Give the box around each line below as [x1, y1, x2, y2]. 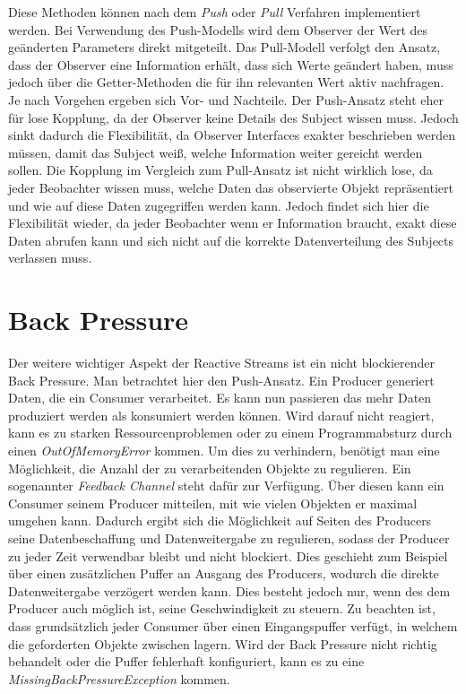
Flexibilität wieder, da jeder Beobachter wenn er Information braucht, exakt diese [8, 213, 457, 232]
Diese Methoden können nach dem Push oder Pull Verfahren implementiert [8, 3, 421, 21]
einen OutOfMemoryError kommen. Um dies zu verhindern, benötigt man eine [8, 441, 440, 459]
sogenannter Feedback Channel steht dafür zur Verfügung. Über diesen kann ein [8, 476, 444, 495]
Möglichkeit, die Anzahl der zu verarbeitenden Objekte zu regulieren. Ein [8, 458, 411, 477]
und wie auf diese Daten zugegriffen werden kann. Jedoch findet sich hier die [8, 195, 429, 214]
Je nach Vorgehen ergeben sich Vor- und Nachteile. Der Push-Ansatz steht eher [8, 90, 444, 108]
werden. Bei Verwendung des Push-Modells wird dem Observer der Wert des [8, 20, 428, 39]
